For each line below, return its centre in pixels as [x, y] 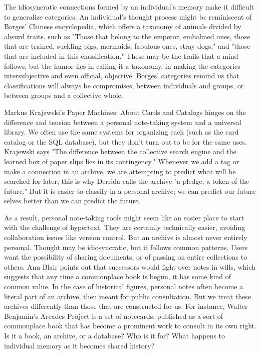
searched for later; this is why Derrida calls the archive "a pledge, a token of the [127, 181]
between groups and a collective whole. [64, 95]
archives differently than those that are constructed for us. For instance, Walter [126, 306]
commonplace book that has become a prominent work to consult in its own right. [130, 326]
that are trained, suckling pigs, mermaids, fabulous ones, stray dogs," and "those [127, 46]
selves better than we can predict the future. [72, 201]
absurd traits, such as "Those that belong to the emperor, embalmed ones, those [127, 36]
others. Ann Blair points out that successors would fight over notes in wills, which [130, 266]
